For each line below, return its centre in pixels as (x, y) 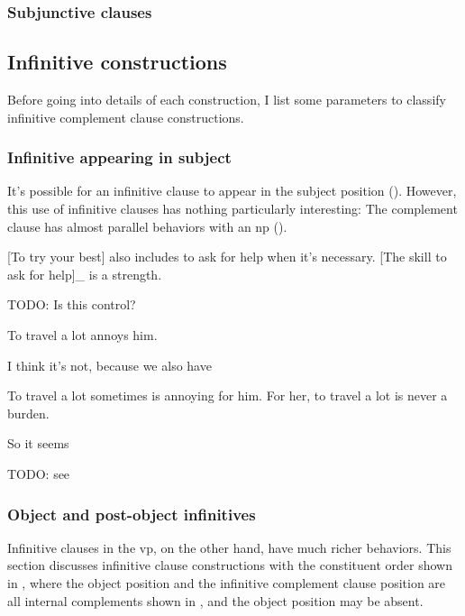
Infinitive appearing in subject (119, 157)
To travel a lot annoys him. (82, 335)
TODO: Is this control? (72, 304)
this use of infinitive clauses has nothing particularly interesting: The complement (232, 209)
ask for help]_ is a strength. (85, 274)
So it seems (38, 443)
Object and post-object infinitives (132, 514)
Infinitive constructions (117, 62)
